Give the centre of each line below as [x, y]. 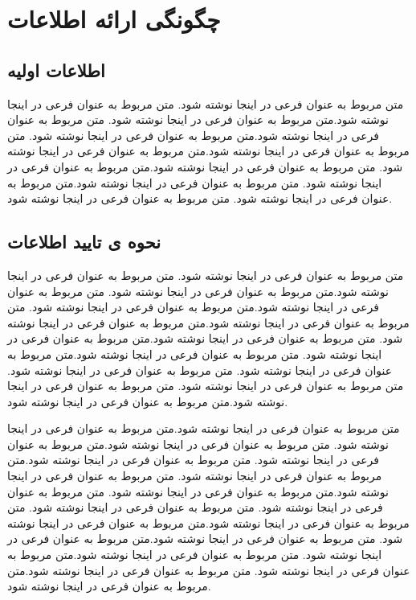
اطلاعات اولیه [56, 70]
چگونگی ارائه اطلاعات [114, 19]
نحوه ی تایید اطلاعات [84, 242]
